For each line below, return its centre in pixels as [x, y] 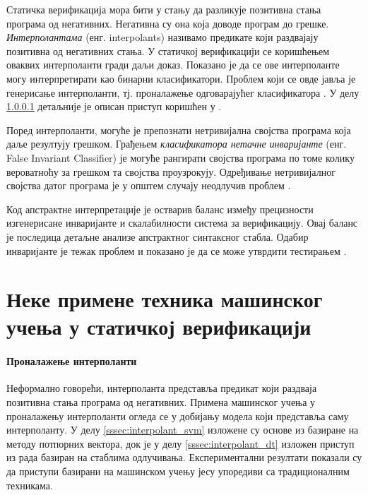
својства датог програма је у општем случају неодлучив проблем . [149, 185]
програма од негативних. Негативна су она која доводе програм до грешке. [168, 23]
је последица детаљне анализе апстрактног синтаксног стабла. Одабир [158, 236]
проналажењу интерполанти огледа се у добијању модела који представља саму [178, 416]
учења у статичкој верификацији [159, 327]
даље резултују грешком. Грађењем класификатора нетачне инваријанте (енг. [177, 144]
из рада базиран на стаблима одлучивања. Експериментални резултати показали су [184, 457]
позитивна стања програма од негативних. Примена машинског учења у [161, 402]
